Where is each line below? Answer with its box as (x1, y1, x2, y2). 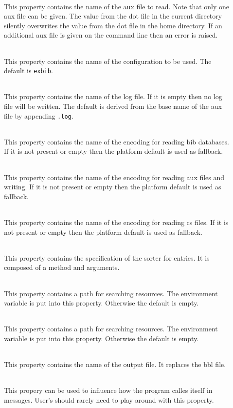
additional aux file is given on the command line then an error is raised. (4, 30, 218, 40)
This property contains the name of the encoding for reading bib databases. (4, 136, 229, 146)
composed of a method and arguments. (4, 262, 120, 272)
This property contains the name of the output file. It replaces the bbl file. (4, 359, 226, 369)
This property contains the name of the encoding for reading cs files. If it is (4, 217, 229, 227)
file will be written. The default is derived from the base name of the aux (4, 101, 222, 111)
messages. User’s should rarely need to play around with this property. (4, 394, 214, 405)
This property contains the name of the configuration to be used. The (4, 56, 212, 66)
